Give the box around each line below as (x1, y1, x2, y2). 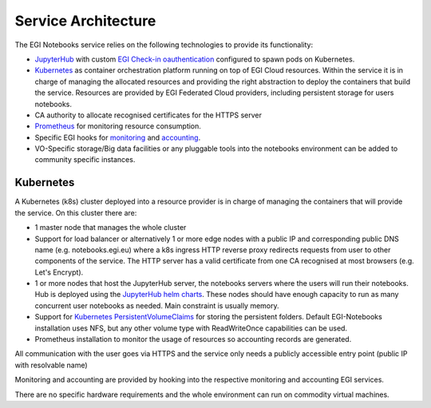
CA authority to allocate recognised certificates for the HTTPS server (34, 110, 263, 120)
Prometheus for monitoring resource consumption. (34, 121, 201, 131)
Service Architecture (14, 12, 156, 30)
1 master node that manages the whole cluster (34, 223, 187, 232)
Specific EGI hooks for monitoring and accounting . (34, 133, 201, 142)
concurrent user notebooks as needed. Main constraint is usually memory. (34, 300, 279, 311)
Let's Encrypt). (34, 267, 84, 277)
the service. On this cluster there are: (14, 208, 137, 217)
